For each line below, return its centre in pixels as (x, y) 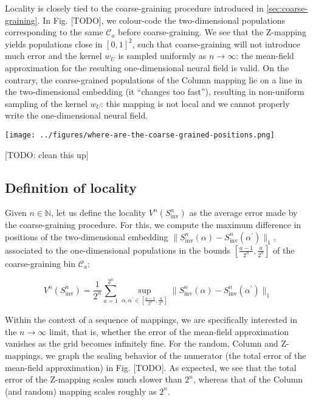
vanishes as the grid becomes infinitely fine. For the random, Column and (142, 343)
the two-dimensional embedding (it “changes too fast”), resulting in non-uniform (155, 92)
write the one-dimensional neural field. (77, 115)
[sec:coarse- (287, 8)
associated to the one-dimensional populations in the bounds (118, 250)
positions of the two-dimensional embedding (87, 236)
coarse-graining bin (40, 263)
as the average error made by (243, 213)
